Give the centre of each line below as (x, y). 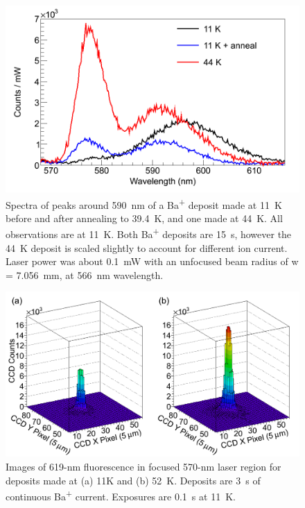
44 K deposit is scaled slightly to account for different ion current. (147, 247)
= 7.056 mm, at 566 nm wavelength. (85, 274)
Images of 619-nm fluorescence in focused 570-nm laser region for (143, 467)
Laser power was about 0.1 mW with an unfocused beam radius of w (152, 261)
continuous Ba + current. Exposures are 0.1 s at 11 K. (121, 495)
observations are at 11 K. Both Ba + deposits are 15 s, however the (149, 233)
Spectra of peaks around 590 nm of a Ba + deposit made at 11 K (144, 203)
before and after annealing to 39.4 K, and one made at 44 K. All (144, 218)
